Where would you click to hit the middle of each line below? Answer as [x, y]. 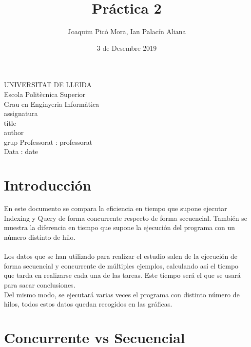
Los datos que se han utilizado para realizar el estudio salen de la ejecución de [121, 256]
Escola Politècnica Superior [45, 94]
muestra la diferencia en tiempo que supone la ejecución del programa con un [119, 227]
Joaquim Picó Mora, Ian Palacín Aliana [127, 31]
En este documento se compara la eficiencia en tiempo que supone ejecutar [116, 208]
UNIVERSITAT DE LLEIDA [48, 85]
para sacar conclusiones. [40, 284]
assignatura [21, 113]
